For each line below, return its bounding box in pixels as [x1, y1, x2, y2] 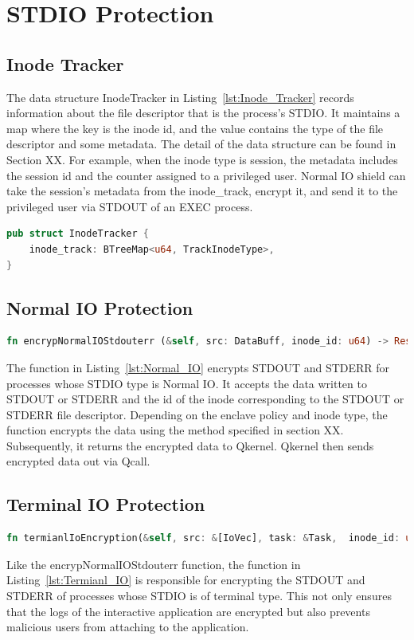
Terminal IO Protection [6, 492, 205, 516]
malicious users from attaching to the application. [6, 618, 249, 635]
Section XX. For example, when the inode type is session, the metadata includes [6, 151, 398, 167]
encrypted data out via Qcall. [6, 453, 150, 469]
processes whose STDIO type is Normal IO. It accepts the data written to [6, 375, 367, 391]
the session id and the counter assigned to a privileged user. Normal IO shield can [6, 167, 406, 183]
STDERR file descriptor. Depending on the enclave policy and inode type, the [6, 406, 388, 422]
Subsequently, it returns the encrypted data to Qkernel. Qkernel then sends [6, 437, 374, 453]
